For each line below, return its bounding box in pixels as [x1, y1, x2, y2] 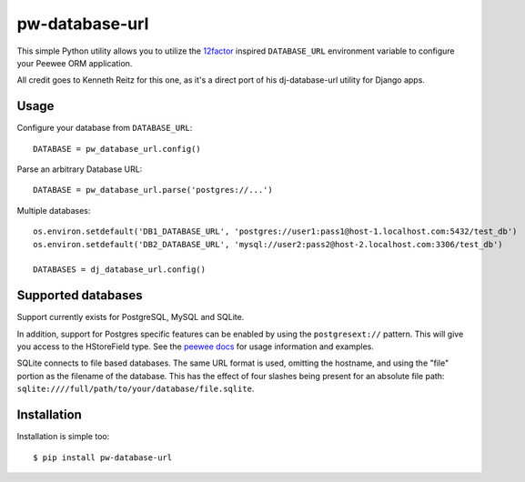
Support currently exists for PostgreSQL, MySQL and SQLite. [16, 312, 245, 323]
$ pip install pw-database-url [33, 452, 173, 463]
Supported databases [16, 287, 143, 304]
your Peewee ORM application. [16, 57, 133, 68]
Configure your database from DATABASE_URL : [16, 123, 193, 134]
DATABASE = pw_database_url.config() [33, 144, 202, 154]
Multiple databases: [16, 205, 91, 216]
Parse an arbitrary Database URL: [16, 164, 143, 175]
